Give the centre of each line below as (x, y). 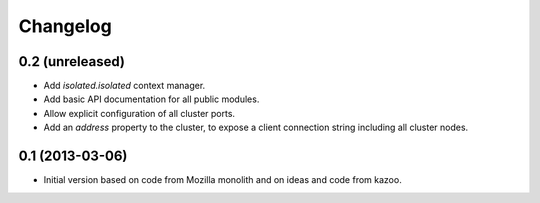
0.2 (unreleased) (71, 61)
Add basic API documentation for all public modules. (151, 99)
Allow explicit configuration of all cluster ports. (139, 113)
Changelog (65, 26)
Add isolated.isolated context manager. (124, 86)
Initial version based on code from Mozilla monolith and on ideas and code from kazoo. (222, 180)
